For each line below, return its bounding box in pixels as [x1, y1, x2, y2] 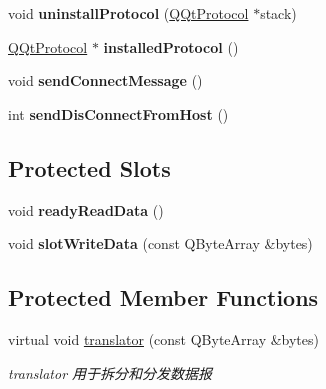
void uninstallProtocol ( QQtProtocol [8, 3, 249, 23]
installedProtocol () [103, 36, 239, 57]
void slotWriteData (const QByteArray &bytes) [8, 233, 313, 254]
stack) [260, 3, 297, 23]
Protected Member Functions [8, 282, 319, 313]
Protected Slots [8, 152, 171, 183]
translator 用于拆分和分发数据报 [8, 362, 213, 383]
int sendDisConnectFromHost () [8, 103, 229, 124]
